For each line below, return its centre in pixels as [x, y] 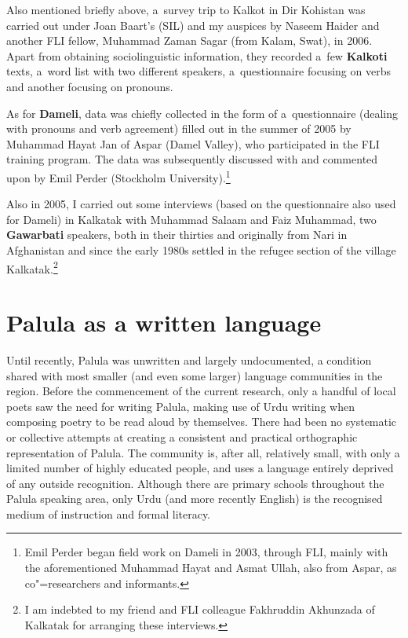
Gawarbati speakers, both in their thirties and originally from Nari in [177, 235]
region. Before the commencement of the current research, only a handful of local [201, 391]
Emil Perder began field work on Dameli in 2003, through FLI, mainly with [206, 552]
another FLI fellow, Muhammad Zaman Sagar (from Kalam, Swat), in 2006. [189, 40]
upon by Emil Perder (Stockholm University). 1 [118, 176]
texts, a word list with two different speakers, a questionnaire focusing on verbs [199, 71]
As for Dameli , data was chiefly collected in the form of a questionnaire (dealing [202, 113]
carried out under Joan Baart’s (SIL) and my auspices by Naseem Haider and [193, 25]
